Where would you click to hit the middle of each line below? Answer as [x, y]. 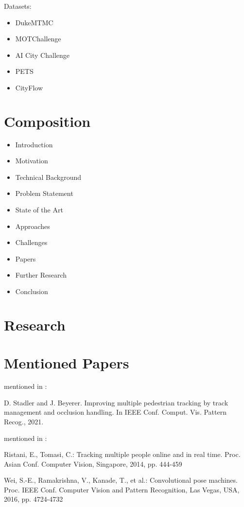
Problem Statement [44, 193]
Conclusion [32, 291]
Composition [47, 121]
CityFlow [29, 87]
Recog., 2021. [24, 421]
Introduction [34, 144]
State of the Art [39, 210]
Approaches [33, 226]
